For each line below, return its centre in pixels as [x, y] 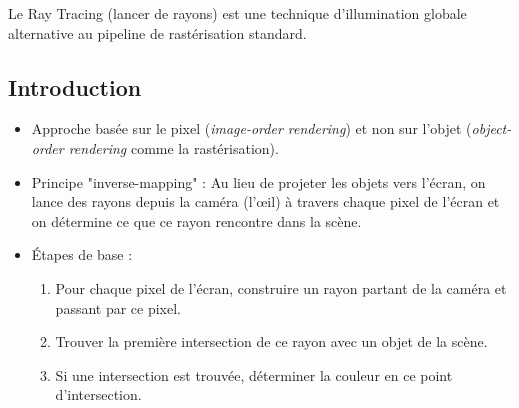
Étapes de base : [82, 254]
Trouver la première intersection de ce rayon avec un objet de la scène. [271, 341]
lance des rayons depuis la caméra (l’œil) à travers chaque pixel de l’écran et [265, 201]
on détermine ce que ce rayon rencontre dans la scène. [196, 220]
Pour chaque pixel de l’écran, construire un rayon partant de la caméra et [281, 287]
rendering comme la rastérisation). [173, 147]
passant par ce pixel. [118, 307]
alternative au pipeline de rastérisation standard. [157, 32]
